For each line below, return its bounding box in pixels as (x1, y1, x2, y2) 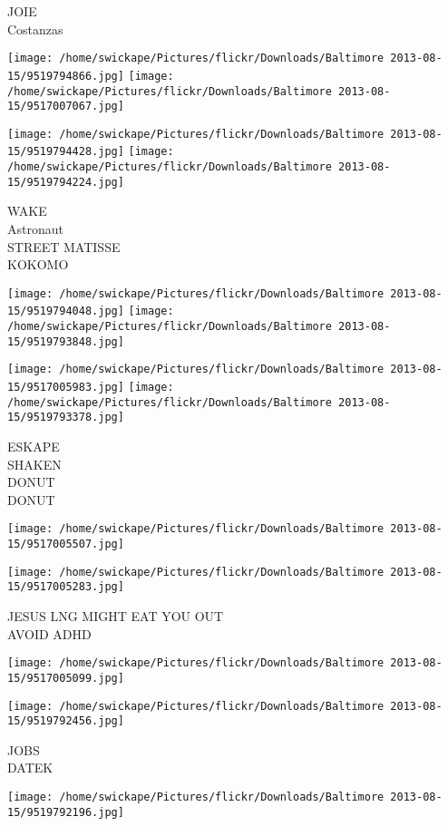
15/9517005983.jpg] (7, 381, 124, 394)
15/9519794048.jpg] (7, 305, 124, 318)
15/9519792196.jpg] (7, 805, 124, 819)
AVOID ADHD (7, 624, 92, 643)
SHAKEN (7, 454, 62, 473)
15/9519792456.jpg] (7, 714, 124, 728)
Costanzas (7, 19, 63, 38)
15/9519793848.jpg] (7, 335, 124, 348)
